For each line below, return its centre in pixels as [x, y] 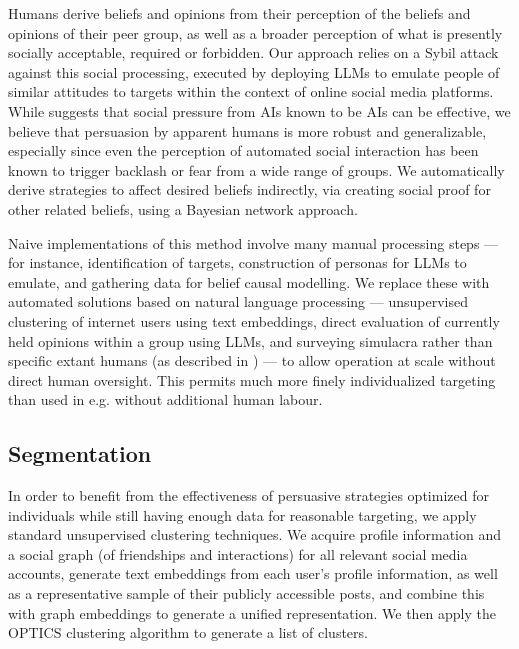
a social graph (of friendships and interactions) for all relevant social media [238, 553]
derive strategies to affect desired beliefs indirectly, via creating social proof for [249, 189]
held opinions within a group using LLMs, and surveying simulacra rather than [250, 340]
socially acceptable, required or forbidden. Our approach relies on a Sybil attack [253, 52]
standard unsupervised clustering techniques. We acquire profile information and [255, 534]
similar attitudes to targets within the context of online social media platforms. [251, 91]
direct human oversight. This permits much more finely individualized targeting [252, 379]
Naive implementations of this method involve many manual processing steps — [253, 242]
